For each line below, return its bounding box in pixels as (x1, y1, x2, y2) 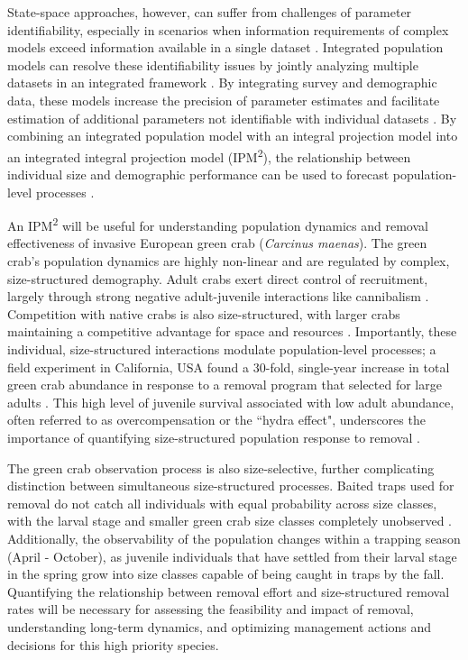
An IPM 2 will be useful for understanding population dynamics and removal (7, 214, 428, 234)
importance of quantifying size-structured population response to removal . (7, 427, 420, 446)
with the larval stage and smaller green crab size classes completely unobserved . (7, 511, 453, 530)
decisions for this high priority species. (7, 635, 219, 654)
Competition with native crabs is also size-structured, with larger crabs (7, 304, 400, 323)
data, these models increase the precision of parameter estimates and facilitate (7, 90, 440, 109)
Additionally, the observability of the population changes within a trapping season (7, 528, 461, 547)
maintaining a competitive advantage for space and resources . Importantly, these (7, 322, 457, 341)
